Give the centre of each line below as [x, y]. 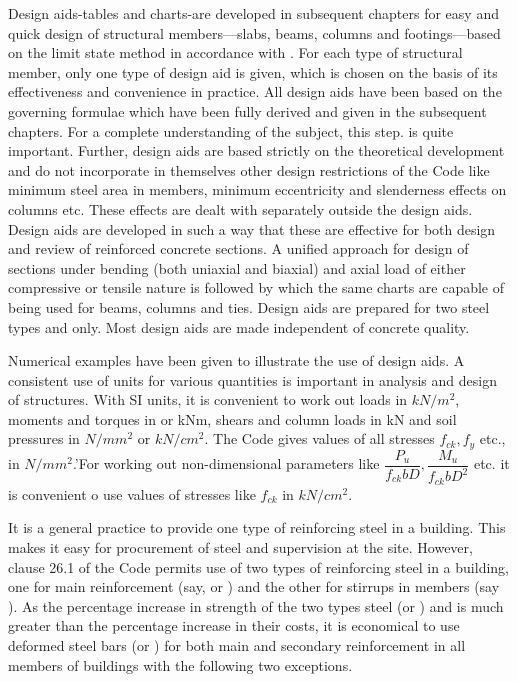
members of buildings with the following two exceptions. [180, 664]
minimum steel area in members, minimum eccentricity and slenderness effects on [257, 189]
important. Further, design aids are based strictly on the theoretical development [256, 150]
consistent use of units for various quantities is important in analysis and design [252, 379]
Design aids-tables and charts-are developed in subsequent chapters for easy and [253, 13]
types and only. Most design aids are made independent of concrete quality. [239, 326]
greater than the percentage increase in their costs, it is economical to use [234, 625]
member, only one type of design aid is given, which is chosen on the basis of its [253, 71]
